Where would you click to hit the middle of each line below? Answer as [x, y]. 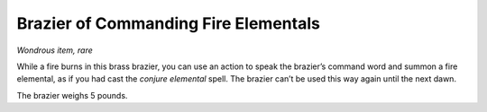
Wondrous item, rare [55, 50]
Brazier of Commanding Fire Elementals [168, 23]
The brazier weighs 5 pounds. [72, 95]
